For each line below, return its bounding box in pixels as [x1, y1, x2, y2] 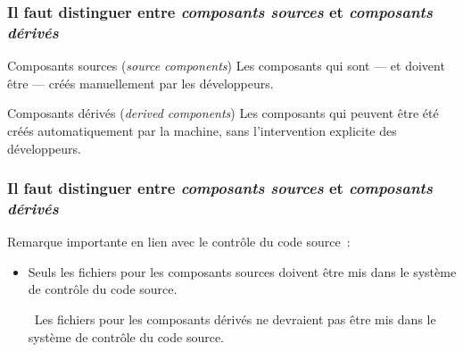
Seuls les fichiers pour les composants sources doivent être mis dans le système [28, 262, 457, 281]
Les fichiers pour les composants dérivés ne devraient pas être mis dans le [34, 310, 436, 329]
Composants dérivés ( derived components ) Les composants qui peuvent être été [7, 104, 439, 122]
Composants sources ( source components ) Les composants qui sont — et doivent [7, 56, 445, 75]
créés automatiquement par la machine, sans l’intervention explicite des [7, 121, 397, 139]
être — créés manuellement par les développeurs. [7, 73, 274, 92]
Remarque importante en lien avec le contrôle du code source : [7, 232, 351, 251]
